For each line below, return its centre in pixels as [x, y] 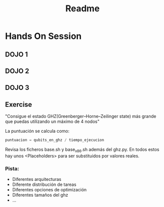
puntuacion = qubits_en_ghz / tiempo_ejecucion [55, 140]
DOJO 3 [17, 88]
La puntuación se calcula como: [37, 131]
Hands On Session [43, 36]
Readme [82, 9]
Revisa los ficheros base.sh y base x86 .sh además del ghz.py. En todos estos [82, 150]
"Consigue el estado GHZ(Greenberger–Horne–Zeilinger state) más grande [81, 117]
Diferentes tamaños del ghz [40, 195]
